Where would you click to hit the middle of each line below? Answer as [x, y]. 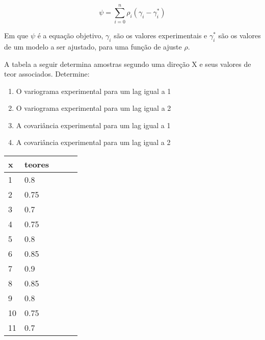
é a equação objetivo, [70, 35]
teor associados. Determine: [47, 74]
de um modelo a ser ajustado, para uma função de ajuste [93, 46]
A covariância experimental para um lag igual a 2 [93, 142]
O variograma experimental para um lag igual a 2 [94, 108]
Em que [16, 35]
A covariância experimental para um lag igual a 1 [93, 125]
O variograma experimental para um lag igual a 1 [94, 91]
